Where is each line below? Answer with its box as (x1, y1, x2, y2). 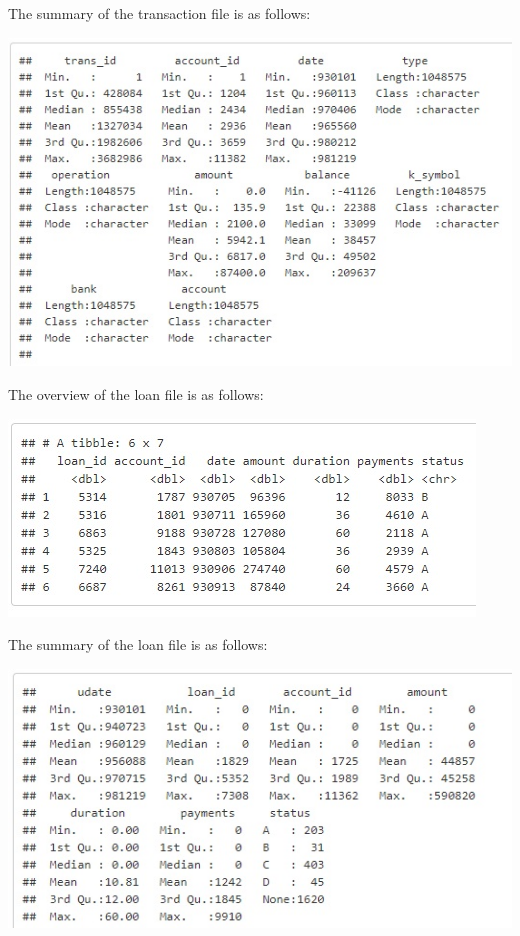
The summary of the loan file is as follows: (8, 634, 268, 655)
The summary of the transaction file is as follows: (8, 3, 311, 23)
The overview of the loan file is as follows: (8, 383, 264, 404)
